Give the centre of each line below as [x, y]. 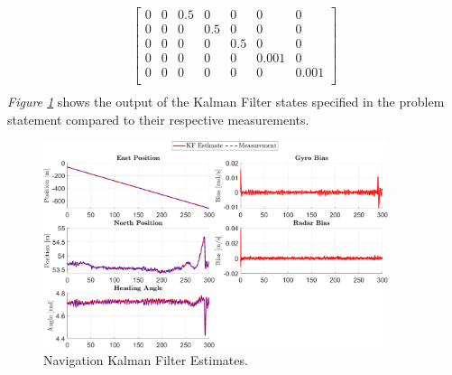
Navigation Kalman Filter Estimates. [146, 360]
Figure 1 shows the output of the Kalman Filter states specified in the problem [226, 102]
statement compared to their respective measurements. [158, 119]
